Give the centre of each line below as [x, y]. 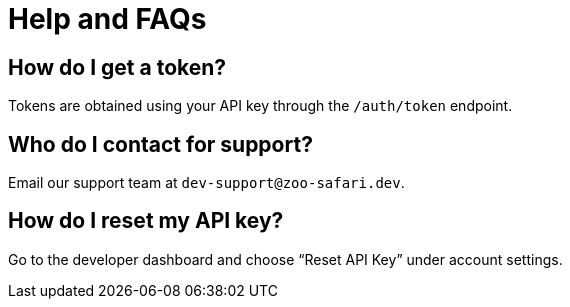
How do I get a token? [117, 67]
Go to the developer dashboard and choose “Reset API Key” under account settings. [285, 259]
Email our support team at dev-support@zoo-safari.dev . [206, 183]
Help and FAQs [107, 19]
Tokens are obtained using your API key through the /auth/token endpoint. [260, 106]
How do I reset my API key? [146, 221]
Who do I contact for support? [160, 144]
